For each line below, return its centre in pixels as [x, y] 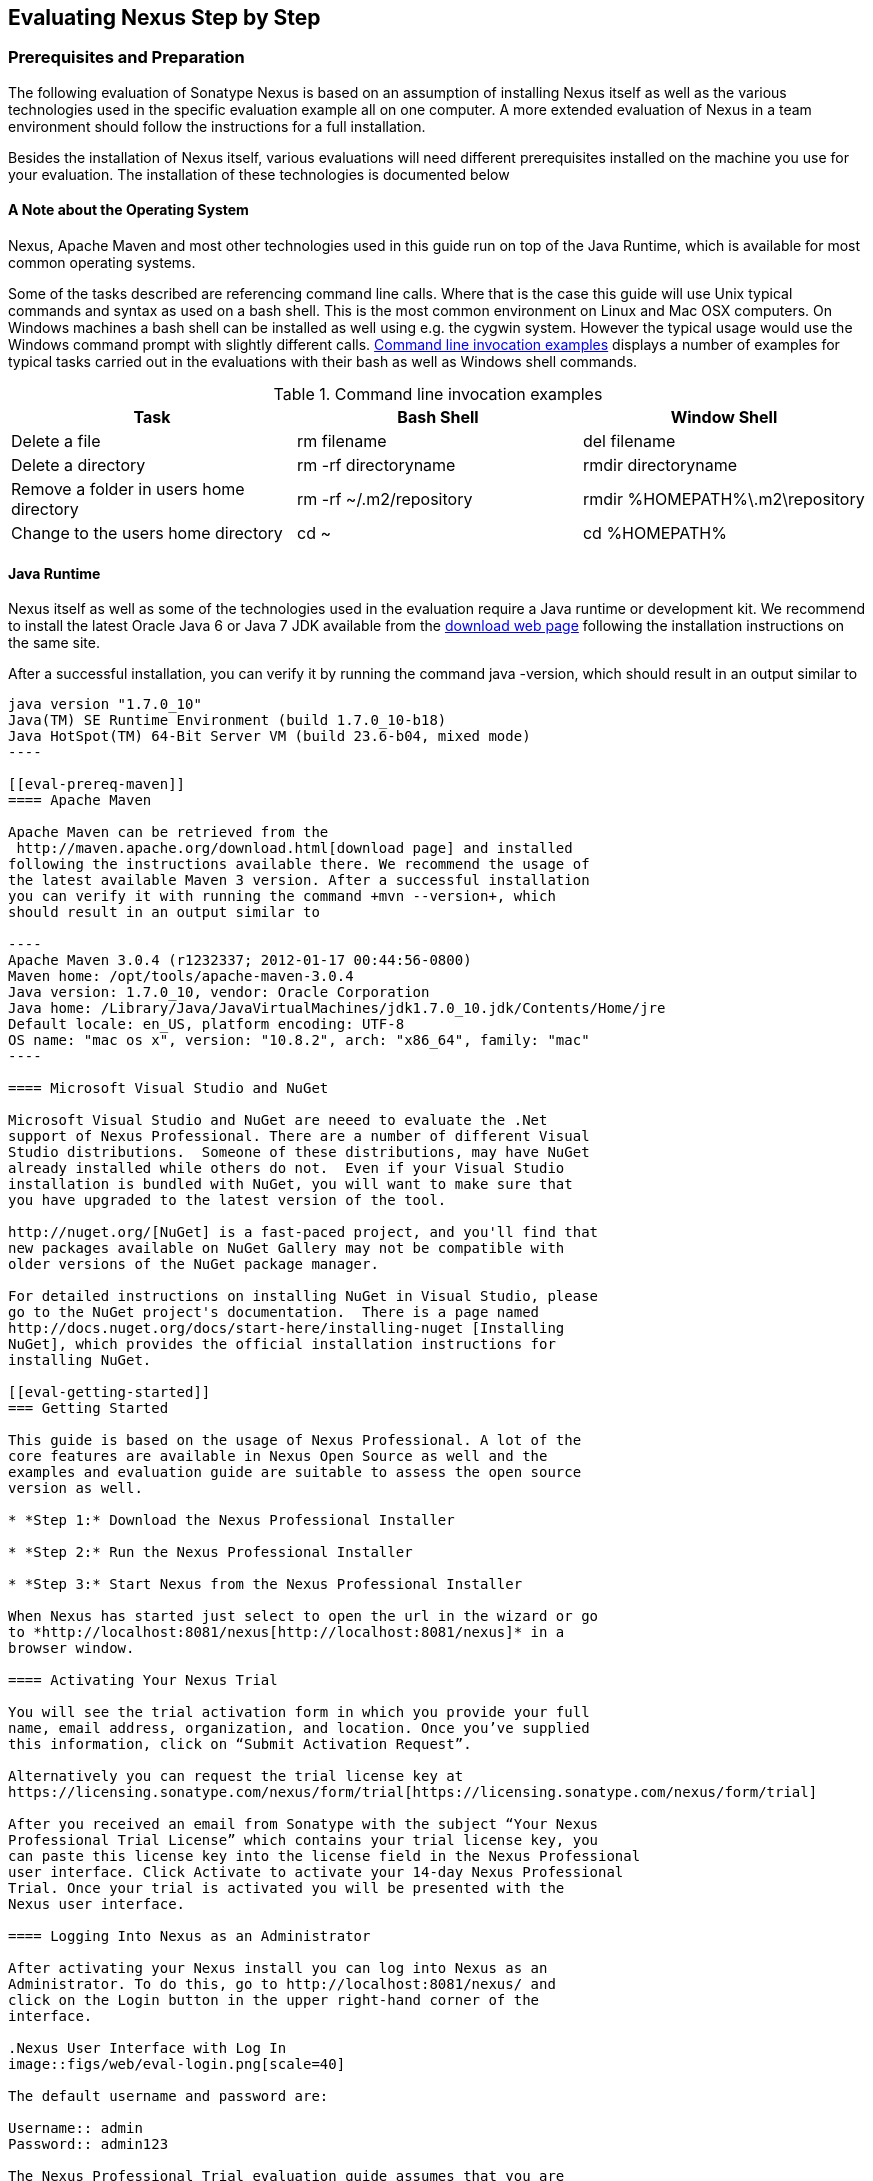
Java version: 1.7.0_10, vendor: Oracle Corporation [219, 992]
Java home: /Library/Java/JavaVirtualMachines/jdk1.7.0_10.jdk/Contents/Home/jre [337, 1008]
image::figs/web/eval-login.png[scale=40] [177, 2064]
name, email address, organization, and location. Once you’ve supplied [299, 1728]
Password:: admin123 [88, 2144]
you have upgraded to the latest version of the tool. [227, 1200]
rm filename [341, 441]
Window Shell [724, 417]
